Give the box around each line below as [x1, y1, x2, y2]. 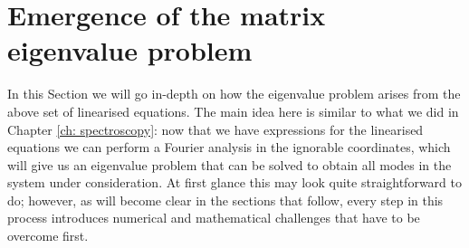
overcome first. [7, 226, 89, 245]
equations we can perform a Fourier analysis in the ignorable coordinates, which [7, 138, 451, 157]
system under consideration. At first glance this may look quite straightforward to [7, 173, 462, 192]
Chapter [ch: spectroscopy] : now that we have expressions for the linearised [7, 119, 424, 138]
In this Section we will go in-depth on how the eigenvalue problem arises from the [7, 84, 461, 103]
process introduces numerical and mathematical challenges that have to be [7, 208, 420, 227]
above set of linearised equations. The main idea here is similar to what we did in [7, 101, 459, 120]
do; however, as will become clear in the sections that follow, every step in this [7, 190, 444, 209]
